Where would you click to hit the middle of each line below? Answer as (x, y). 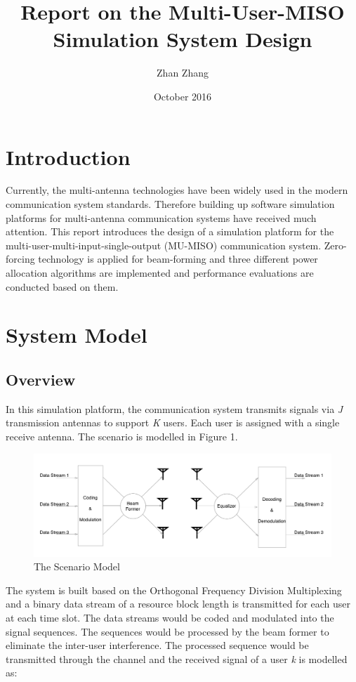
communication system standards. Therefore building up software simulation (170, 204)
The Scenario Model (77, 566)
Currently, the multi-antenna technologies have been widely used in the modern (177, 190)
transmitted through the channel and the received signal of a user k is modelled (177, 658)
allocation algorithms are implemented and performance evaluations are (160, 273)
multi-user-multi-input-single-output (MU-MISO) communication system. (164, 245)
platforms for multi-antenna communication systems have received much (161, 217)
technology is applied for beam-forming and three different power (178, 259)
